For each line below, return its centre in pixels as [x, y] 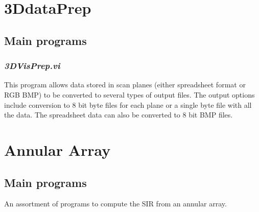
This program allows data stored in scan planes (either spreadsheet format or [125, 85]
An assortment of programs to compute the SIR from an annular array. [115, 204]
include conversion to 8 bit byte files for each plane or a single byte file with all [128, 104]
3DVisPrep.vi [32, 66]
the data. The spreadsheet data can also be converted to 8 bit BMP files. [119, 115]
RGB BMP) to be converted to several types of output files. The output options [129, 94]
